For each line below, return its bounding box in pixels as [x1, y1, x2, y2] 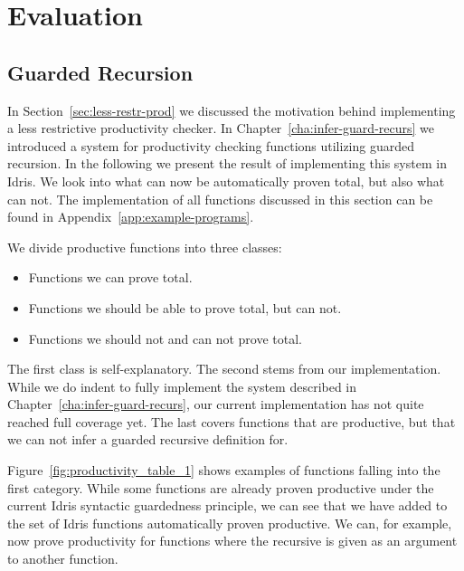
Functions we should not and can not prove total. [28, 328, 302, 347]
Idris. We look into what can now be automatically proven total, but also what [7, 171, 445, 190]
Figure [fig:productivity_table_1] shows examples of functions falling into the [7, 461, 440, 480]
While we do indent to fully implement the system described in [7, 376, 357, 395]
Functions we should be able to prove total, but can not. [28, 298, 342, 317]
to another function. [7, 549, 118, 568]
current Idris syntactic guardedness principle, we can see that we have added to [7, 496, 448, 515]
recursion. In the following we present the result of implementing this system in [7, 154, 447, 173]
